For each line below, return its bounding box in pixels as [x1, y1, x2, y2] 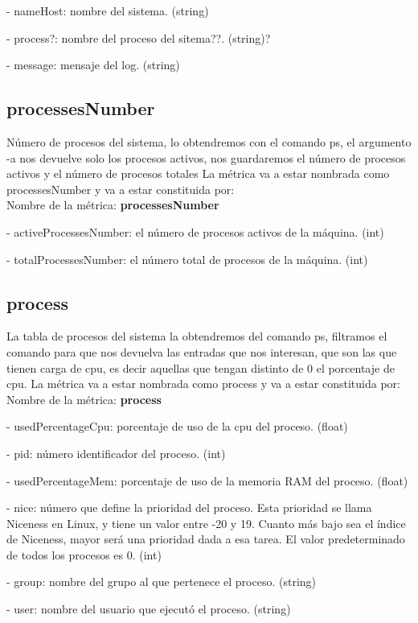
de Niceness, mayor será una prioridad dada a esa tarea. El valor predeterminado [6, 530, 405, 547]
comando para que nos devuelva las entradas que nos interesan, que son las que [6, 343, 397, 360]
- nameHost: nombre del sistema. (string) [6, 2, 209, 19]
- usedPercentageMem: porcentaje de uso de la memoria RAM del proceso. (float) [6, 472, 408, 489]
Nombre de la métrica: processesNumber [6, 196, 219, 213]
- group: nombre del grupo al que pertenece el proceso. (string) [6, 573, 316, 590]
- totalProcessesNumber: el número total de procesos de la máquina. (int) [6, 250, 368, 267]
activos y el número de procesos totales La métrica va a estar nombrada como [6, 165, 390, 182]
